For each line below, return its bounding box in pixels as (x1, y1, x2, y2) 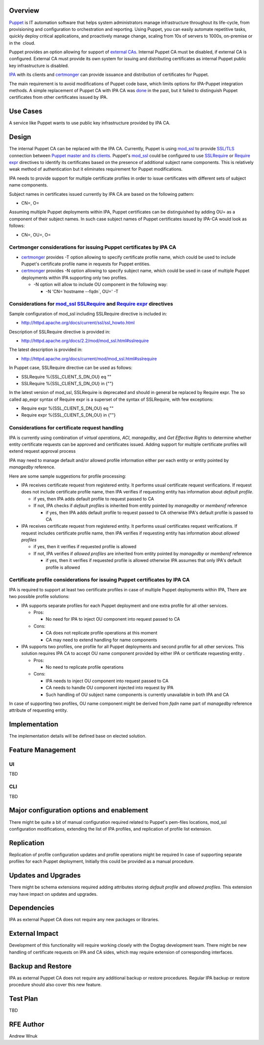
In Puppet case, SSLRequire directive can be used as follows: (9, 365, 132, 371)
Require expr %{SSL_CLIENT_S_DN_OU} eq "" (21, 405, 114, 411)
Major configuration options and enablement (9, 806, 149, 814)
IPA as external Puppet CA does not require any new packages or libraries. (9, 917, 159, 923)
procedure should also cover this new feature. (9, 982, 102, 987)
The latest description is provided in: (9, 347, 83, 352)
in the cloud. (9, 40, 36, 46)
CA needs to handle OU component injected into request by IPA (45, 685, 174, 691)
